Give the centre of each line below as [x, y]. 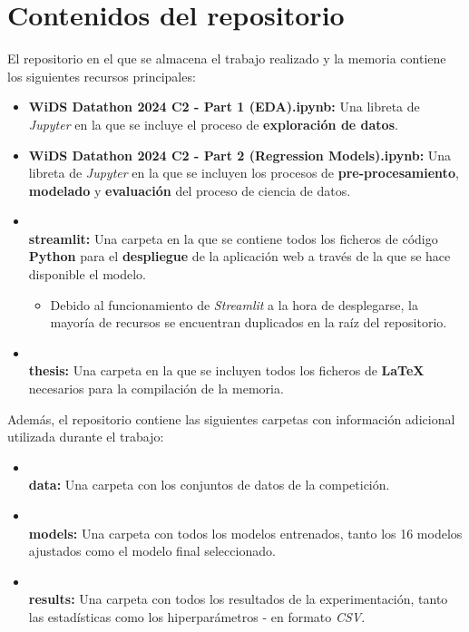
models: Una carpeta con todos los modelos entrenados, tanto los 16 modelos [245, 533]
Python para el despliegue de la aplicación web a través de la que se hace [239, 256]
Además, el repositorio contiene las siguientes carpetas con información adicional [231, 418]
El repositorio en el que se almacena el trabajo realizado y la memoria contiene [227, 58]
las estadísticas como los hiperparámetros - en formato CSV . [197, 616]
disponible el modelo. [88, 274]
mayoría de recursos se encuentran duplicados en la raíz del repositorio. [249, 322]
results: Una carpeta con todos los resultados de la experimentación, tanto [238, 599]
